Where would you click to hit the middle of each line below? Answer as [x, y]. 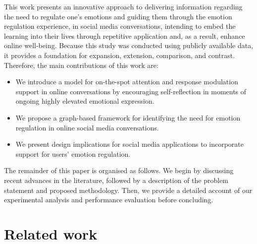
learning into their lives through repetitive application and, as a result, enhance [125, 35]
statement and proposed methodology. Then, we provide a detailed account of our [128, 190]
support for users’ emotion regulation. [73, 153]
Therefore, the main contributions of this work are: [81, 65]
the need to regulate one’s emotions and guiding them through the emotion [118, 16]
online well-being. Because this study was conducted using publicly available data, [129, 45]
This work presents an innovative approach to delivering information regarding [123, 6]
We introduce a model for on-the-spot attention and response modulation [127, 82]
